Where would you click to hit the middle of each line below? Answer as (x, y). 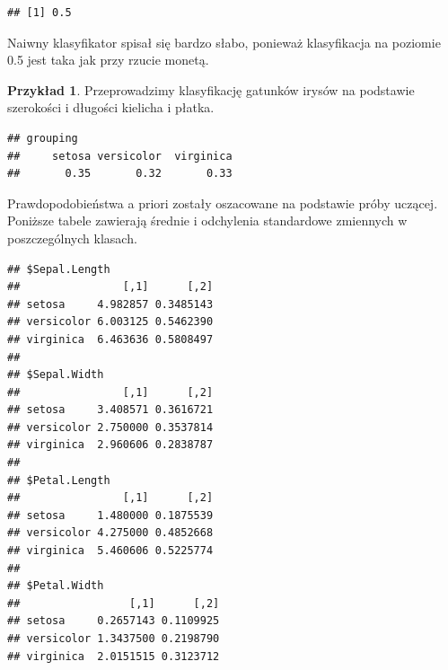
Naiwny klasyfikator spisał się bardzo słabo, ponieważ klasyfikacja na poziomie (224, 42)
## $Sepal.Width (56, 375)
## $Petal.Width (56, 586)
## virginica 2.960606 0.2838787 (110, 445)
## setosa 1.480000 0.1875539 (110, 515)
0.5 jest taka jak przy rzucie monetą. (108, 60)
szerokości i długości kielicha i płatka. (111, 107)
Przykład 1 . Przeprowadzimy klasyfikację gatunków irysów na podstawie (211, 89)
